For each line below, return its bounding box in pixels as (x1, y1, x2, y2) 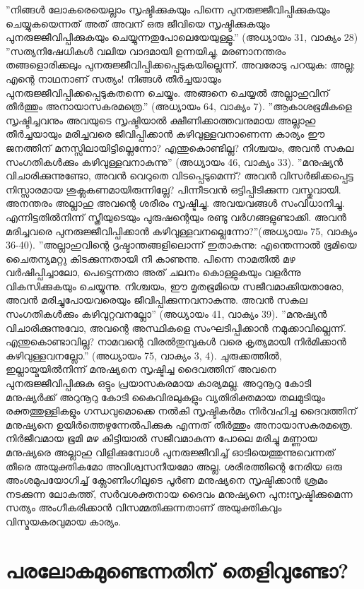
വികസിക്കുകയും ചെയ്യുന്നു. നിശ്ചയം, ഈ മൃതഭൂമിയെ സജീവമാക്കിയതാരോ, (6, 278, 344, 293)
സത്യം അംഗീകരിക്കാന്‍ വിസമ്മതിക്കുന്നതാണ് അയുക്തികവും (6, 500, 282, 515)
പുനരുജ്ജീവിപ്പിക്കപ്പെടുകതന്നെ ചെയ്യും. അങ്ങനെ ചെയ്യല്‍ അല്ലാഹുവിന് (6, 85, 329, 100)
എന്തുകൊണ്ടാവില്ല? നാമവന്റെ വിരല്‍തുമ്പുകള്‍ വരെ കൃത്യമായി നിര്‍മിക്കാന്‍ (6, 334, 346, 349)
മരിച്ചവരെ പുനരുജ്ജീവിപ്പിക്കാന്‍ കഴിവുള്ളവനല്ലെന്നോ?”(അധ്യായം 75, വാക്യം (6, 223, 358, 238)
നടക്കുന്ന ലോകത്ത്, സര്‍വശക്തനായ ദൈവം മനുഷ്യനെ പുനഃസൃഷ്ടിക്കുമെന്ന (6, 486, 353, 501)
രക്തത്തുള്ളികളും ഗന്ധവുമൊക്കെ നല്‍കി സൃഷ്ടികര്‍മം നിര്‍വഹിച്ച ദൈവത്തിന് (6, 403, 357, 418)
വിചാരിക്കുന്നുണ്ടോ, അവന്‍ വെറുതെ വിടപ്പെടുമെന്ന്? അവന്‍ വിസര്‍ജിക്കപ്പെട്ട (6, 168, 353, 183)
